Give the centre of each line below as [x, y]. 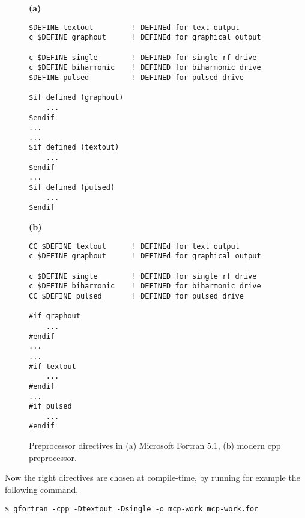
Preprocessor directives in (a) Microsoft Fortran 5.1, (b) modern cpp [155, 446]
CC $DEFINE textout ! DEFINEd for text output [134, 246]
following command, [42, 489]
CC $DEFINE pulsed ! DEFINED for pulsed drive [136, 296]
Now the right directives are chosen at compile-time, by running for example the [152, 477]
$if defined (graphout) [76, 98]
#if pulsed [50, 407]
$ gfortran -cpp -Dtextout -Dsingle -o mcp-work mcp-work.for [132, 509]
